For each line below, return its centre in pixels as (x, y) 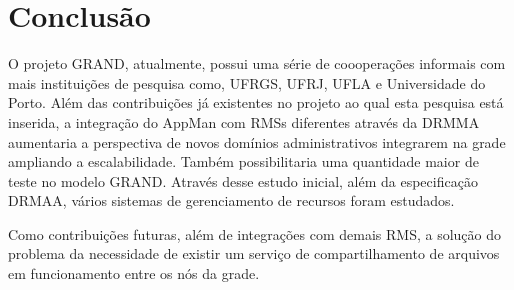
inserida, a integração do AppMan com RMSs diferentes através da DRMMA (244, 121)
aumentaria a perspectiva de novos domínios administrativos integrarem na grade (257, 141)
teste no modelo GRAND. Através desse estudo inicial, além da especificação (243, 180)
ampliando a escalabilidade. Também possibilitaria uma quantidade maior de (243, 161)
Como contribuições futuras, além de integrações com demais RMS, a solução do (254, 233)
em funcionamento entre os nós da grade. (134, 273)
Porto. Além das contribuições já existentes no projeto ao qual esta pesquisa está (256, 102)
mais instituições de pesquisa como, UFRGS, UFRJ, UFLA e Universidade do (247, 82)
